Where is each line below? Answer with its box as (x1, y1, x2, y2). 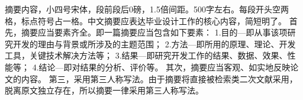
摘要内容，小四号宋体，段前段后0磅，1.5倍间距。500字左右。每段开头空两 (5, 3, 289, 15)
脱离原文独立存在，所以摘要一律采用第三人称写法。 (5, 84, 204, 96)
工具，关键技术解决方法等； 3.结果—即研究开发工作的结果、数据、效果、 (5, 49, 288, 62)
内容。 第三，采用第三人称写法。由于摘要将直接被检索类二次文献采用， (21, 72, 298, 85)
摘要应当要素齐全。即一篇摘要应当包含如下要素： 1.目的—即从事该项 (21, 26, 288, 38)
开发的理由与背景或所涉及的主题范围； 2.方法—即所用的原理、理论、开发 (12, 37, 296, 50)
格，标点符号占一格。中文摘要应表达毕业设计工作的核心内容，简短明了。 (5, 14, 286, 27)
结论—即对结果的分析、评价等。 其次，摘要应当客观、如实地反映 (38, 60, 291, 73)
